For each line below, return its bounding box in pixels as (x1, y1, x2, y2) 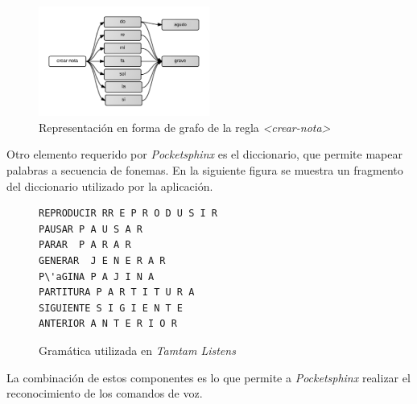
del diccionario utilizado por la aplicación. (6, 177, 213, 194)
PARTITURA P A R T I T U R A (39, 287, 195, 299)
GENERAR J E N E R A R (39, 254, 166, 266)
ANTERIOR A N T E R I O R (39, 318, 177, 330)
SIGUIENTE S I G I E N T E (39, 302, 183, 314)
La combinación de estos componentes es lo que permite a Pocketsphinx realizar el (6, 369, 411, 385)
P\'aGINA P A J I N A (39, 270, 155, 282)
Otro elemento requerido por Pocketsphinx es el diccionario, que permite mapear (6, 146, 403, 163)
